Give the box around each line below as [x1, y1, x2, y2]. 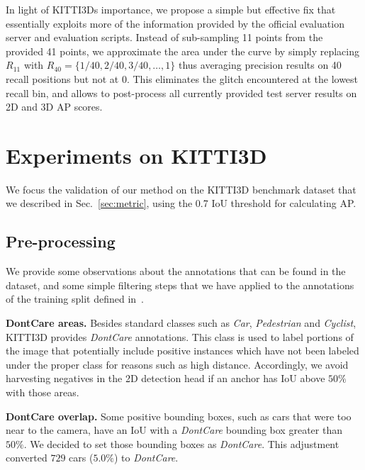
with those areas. [6, 385, 79, 400]
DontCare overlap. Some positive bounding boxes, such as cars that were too [6, 408, 352, 423]
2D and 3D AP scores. [6, 99, 103, 114]
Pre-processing [6, 230, 116, 252]
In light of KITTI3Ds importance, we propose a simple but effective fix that [6, 2, 336, 16]
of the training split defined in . [6, 291, 145, 306]
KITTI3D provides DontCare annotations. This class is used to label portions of [6, 329, 354, 344]
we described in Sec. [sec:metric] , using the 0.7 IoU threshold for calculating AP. [6, 196, 356, 211]
